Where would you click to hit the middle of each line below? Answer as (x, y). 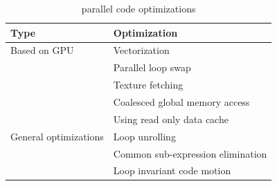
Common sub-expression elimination (190, 153)
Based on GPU (42, 50)
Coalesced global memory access (181, 101)
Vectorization (141, 50)
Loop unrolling (144, 136)
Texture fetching (148, 85)
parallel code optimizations (138, 8)
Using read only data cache (171, 119)
